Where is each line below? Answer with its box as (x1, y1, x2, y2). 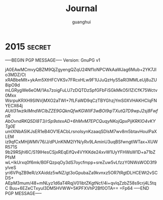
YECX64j (5, 102, 23, 108)
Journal (65, 3, 98, 14)
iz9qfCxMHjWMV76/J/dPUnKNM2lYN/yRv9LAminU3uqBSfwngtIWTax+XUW (5, 139, 158, 145)
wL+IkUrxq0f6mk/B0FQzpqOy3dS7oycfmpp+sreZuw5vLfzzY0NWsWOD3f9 (5, 159, 157, 165)
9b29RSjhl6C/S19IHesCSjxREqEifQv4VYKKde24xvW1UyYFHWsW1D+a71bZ (5, 149, 156, 155)
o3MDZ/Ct (5, 71, 26, 78)
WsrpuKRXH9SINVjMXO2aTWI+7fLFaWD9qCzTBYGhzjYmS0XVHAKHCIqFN (5, 98, 157, 103)
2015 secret (5, 41, 51, 52)
